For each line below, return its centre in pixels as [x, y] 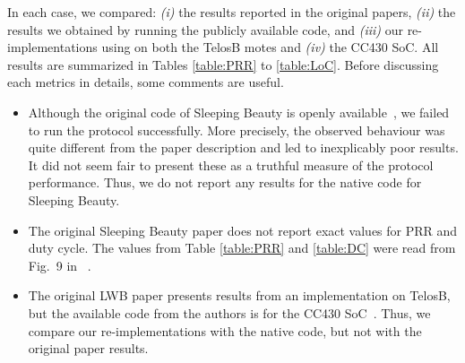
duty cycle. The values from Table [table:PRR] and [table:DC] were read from [242, 248]
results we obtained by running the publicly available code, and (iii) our [205, 29]
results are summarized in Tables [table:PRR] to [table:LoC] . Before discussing [223, 64]
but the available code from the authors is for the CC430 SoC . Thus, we [229, 312]
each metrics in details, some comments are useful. [146, 82]
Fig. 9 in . [60, 265]
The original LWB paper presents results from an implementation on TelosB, [239, 295]
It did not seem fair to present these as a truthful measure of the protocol [231, 164]
